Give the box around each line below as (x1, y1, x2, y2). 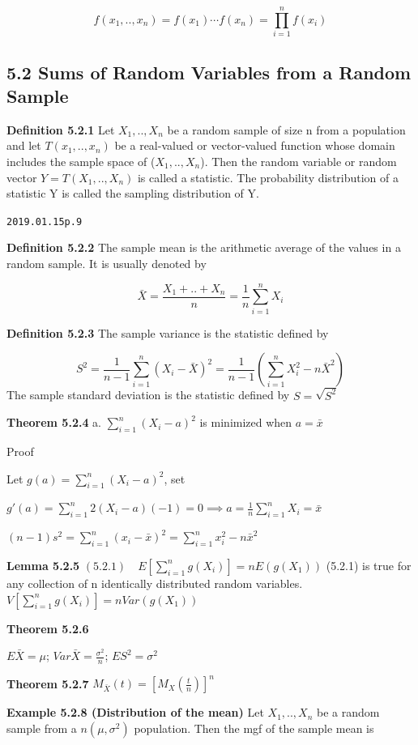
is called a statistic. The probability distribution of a (137, 168, 399, 185)
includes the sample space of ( (6, 152, 156, 169)
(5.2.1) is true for (326, 556, 412, 573)
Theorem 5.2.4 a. (6, 414, 102, 431)
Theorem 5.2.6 (6, 619, 89, 636)
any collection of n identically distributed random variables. (6, 574, 303, 591)
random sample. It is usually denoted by (6, 254, 207, 271)
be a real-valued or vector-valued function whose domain (114, 137, 395, 154)
